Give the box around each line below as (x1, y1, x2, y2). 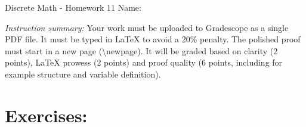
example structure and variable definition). (5, 67, 161, 80)
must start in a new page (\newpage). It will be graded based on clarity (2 (5, 44, 278, 57)
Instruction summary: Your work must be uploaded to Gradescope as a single (5, 21, 289, 33)
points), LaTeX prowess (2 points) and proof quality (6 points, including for (5, 56, 283, 69)
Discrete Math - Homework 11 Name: (5, 1, 141, 13)
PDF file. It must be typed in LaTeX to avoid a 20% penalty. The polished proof (5, 33, 301, 45)
